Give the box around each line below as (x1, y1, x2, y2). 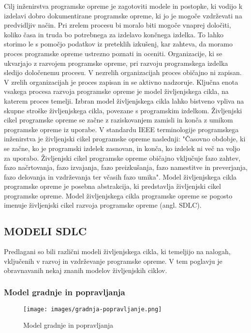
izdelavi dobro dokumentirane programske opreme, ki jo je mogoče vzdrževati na (4, 10, 242, 20)
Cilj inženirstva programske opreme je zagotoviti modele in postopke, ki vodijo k (4, 1, 243, 11)
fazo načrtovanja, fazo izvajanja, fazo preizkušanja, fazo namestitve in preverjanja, (4, 162, 248, 172)
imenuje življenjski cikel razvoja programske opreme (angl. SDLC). (4, 200, 202, 210)
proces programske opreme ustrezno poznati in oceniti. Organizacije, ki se (4, 48, 222, 58)
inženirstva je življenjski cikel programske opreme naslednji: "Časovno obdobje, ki (4, 134, 246, 144)
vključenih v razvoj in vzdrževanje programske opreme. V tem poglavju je (4, 256, 222, 266)
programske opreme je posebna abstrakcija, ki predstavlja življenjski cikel (4, 181, 221, 191)
